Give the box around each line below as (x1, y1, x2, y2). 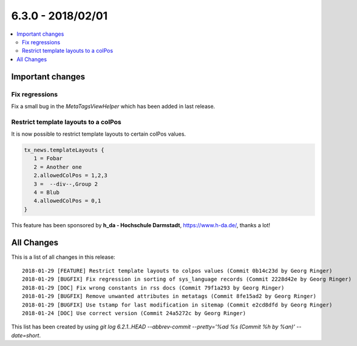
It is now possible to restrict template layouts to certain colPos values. (11, 130, 186, 138)
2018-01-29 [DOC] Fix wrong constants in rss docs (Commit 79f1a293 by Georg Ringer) (22, 284, 285, 291)
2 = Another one (33, 164, 82, 170)
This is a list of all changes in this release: (11, 253, 115, 261)
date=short (11, 331, 39, 339)
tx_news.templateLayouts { (24, 147, 104, 153)
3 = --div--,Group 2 (33, 181, 98, 187)
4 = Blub (33, 188, 60, 196)
